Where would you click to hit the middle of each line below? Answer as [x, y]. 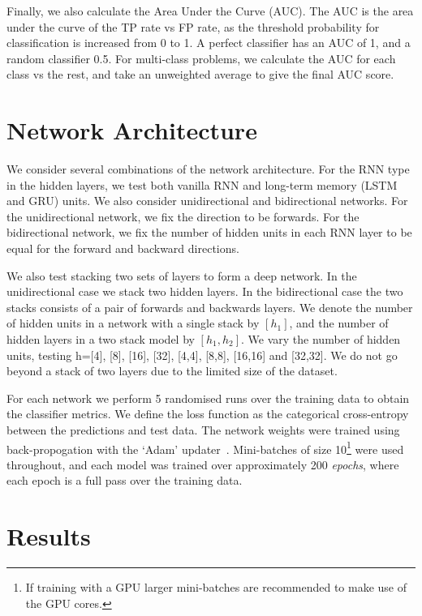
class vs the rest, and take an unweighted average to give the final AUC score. [200, 74]
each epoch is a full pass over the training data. [125, 480]
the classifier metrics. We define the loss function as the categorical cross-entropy [208, 414]
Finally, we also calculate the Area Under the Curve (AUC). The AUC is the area [210, 11]
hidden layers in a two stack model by [101, 339]
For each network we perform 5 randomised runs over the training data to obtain [208, 398]
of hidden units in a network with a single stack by [133, 323]
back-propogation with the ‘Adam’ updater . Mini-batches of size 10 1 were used [205, 447]
